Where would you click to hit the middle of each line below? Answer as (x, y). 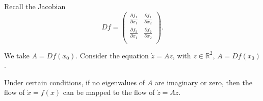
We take (17, 55)
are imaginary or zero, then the (203, 82)
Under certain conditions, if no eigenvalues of (74, 82)
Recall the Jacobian (35, 6)
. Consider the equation (112, 55)
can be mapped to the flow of (109, 92)
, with (182, 55)
